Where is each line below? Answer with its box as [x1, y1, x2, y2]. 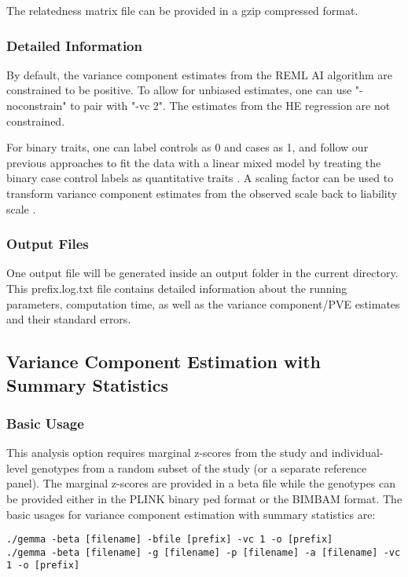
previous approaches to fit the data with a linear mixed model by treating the [6, 154, 381, 170]
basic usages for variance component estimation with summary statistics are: [6, 506, 376, 522]
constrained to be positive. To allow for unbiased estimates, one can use [6, 82, 352, 98]
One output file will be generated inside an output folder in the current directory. [6, 265, 399, 281]
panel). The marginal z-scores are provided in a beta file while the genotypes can [6, 475, 396, 491]
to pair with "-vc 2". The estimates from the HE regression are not [70, 97, 391, 113]
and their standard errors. [6, 311, 131, 327]
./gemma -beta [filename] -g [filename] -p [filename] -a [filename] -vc [6, 546, 401, 558]
